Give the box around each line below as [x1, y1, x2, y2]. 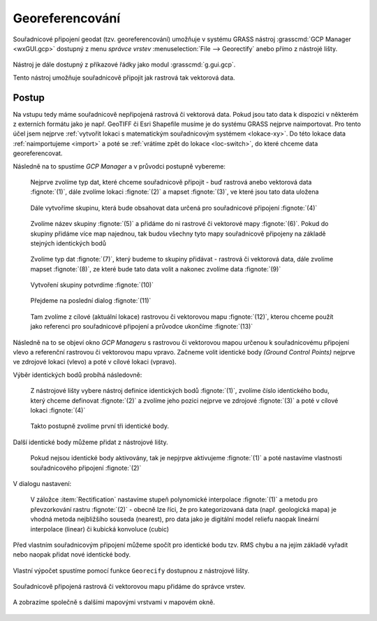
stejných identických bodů [30, 238, 106, 248]
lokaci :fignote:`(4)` [30, 406, 86, 414]
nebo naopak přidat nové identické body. [13, 550, 131, 559]
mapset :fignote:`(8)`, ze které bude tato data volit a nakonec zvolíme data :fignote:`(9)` [30, 264, 281, 273]
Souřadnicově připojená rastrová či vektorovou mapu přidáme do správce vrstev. [13, 583, 246, 591]
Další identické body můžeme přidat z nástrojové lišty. [13, 438, 168, 446]
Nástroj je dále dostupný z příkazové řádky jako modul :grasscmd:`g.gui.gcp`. [13, 60, 236, 69]
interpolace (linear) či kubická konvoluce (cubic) [30, 524, 170, 533]
